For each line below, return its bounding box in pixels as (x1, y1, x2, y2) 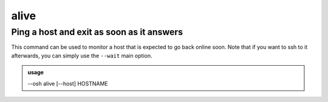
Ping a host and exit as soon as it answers (11, 27, 183, 37)
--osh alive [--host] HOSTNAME (27, 80, 109, 87)
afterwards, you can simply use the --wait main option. (11, 52, 152, 59)
